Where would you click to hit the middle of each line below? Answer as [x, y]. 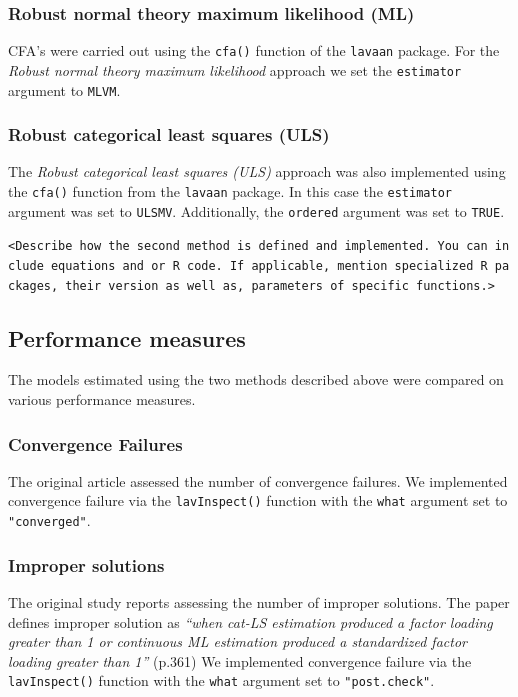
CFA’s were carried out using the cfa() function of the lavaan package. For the [254, 50]
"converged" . [49, 520]
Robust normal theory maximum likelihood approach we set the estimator [235, 69]
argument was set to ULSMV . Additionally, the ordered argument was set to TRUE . [256, 210]
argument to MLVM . [64, 89]
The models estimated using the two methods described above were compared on [256, 379]
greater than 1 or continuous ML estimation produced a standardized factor [237, 641]
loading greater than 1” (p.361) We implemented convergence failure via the [240, 660]
